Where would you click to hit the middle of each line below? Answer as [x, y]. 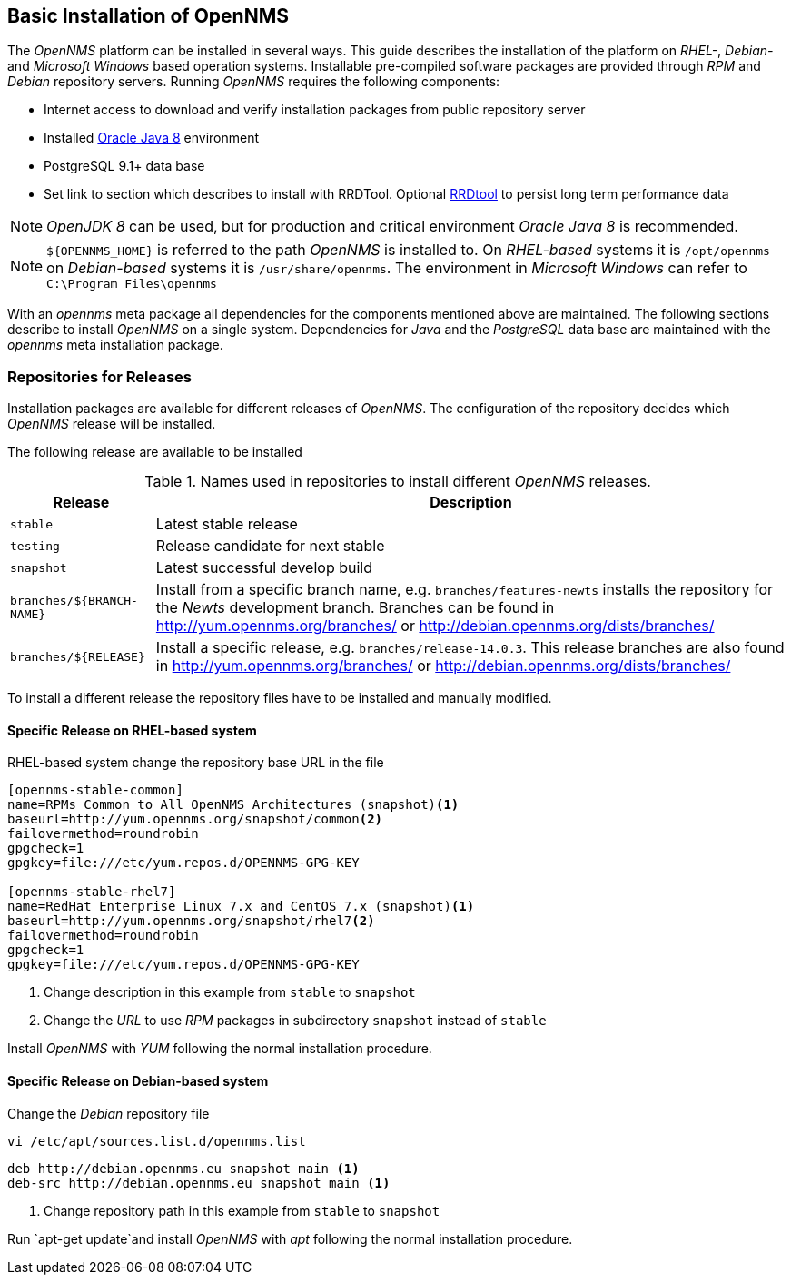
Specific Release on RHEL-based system [132, 730]
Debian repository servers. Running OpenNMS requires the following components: [254, 82]
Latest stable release [227, 524]
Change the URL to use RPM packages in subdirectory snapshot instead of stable [295, 1021]
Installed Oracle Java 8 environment [152, 138]
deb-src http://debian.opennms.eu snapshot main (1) [199, 1183]
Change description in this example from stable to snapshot [230, 992]
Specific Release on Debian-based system [138, 1081]
